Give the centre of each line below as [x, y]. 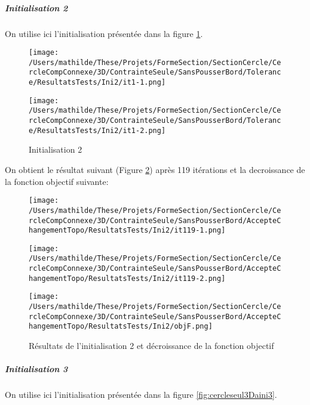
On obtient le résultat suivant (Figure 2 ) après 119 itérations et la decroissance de [155, 169]
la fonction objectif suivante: [57, 181]
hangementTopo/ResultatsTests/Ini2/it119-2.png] [127, 278]
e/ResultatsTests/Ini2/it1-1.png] [97, 83]
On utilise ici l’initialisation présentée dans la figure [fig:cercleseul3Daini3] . [141, 395]
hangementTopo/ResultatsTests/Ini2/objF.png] [121, 327]
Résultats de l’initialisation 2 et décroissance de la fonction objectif [151, 346]
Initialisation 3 [36, 369]
